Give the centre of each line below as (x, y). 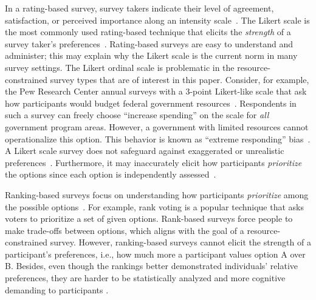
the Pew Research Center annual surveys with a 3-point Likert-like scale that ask (156, 91)
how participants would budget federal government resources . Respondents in (151, 103)
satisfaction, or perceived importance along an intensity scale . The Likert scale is (157, 20)
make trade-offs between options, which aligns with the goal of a (125, 230)
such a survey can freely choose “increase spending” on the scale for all (137, 115)
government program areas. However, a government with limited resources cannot (157, 126)
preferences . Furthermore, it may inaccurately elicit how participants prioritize (153, 162)
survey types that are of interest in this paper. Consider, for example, (180, 79)
